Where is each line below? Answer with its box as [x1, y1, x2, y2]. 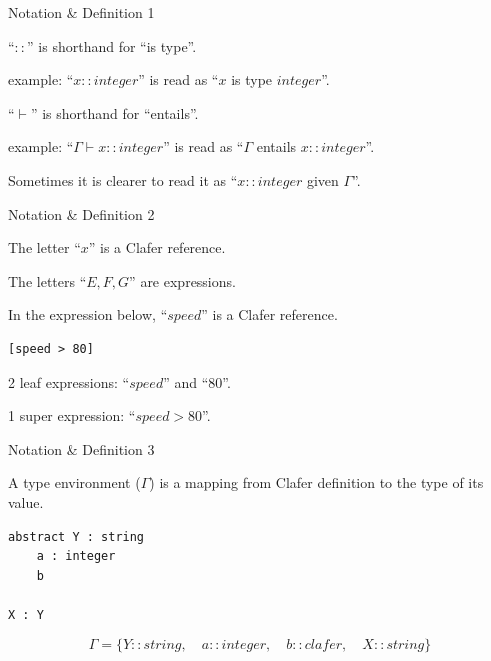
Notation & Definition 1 [8, 2, 155, 22]
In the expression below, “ [8, 304, 168, 325]
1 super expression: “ [8, 405, 136, 426]
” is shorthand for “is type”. [27, 35, 197, 56]
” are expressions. [129, 270, 236, 291]
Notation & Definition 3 [8, 438, 155, 459]
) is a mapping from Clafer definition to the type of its [149, 472, 484, 493]
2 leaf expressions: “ [8, 371, 130, 392]
